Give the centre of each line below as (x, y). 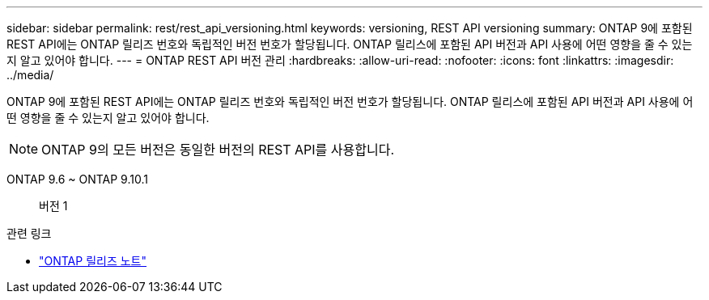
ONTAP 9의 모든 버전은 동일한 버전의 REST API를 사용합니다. (218, 150)
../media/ (30, 75)
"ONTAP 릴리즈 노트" (93, 261)
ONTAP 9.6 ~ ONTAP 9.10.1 (77, 179)
